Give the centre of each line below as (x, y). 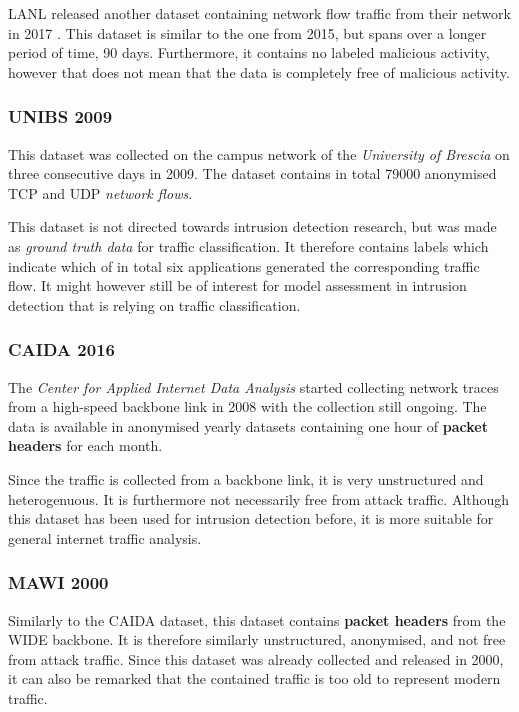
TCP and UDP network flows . (100, 192)
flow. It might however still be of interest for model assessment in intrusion (237, 285)
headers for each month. (85, 445)
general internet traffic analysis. (105, 537)
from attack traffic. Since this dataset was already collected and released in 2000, (256, 658)
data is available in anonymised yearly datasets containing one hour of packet (248, 425)
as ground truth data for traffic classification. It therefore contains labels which (248, 245)
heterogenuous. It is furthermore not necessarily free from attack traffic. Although (259, 498)
